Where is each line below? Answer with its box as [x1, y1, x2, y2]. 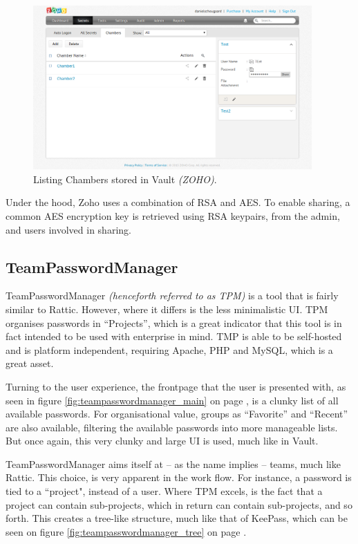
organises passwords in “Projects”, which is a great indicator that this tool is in [6, 315, 342, 330]
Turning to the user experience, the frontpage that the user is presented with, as [6, 379, 346, 393]
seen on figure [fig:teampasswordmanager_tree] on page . [6, 524, 247, 538]
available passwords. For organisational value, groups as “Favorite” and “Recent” [6, 406, 348, 421]
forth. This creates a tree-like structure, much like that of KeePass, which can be [6, 511, 348, 525]
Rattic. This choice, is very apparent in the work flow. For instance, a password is [6, 470, 352, 485]
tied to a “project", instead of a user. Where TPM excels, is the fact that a [6, 484, 323, 498]
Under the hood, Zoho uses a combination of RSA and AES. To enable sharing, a [6, 195, 350, 209]
